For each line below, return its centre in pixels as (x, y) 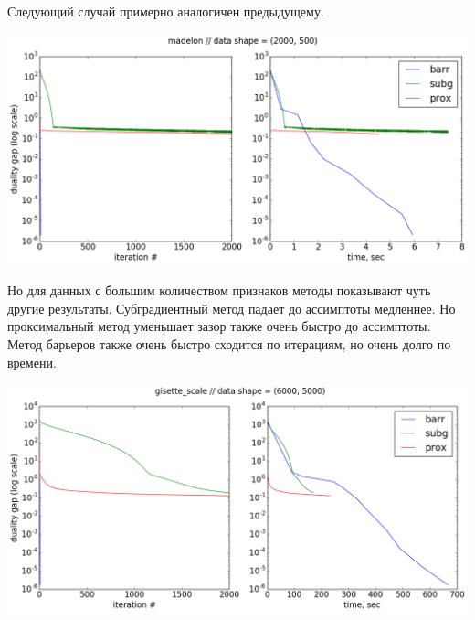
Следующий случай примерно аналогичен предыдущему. (166, 11)
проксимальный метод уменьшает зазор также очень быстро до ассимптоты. (219, 326)
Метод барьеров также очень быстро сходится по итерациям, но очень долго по (229, 343)
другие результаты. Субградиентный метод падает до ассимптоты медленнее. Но (232, 308)
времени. (32, 362)
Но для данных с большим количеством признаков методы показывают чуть (219, 290)
